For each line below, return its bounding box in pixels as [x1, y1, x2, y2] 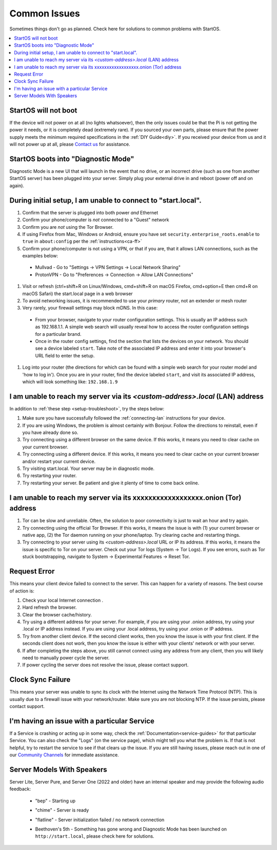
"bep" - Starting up [35, 798, 76, 804]
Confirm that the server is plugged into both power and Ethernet [22, 209, 159, 215]
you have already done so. [22, 429, 78, 436]
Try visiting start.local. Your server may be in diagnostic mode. [22, 465, 155, 472]
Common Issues [9, 8, 81, 19]
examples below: [22, 252, 58, 259]
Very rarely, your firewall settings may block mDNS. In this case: [22, 305, 158, 311]
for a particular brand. [35, 331, 82, 337]
